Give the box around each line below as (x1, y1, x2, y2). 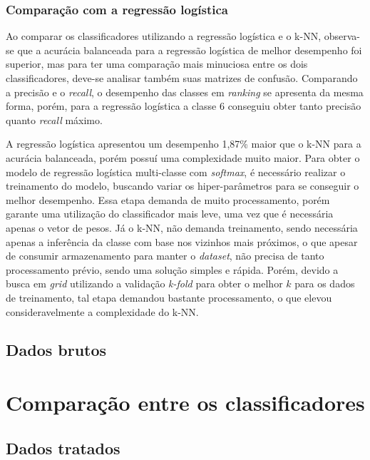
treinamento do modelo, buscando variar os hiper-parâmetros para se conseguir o (6, 178, 359, 193)
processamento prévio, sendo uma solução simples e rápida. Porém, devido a (6, 262, 339, 277)
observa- (324, 29, 360, 44)
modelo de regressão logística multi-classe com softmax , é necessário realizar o (6, 164, 346, 179)
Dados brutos (6, 339, 107, 361)
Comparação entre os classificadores (6, 388, 365, 417)
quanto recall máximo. (6, 112, 103, 127)
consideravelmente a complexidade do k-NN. (6, 304, 199, 319)
